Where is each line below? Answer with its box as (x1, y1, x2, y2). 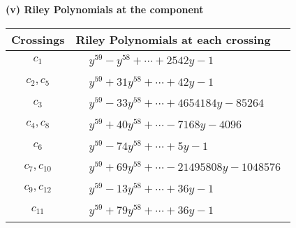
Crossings (11, 31, 65, 47)
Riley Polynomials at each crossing (75, 31, 271, 47)
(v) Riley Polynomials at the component (6, 2, 204, 16)
